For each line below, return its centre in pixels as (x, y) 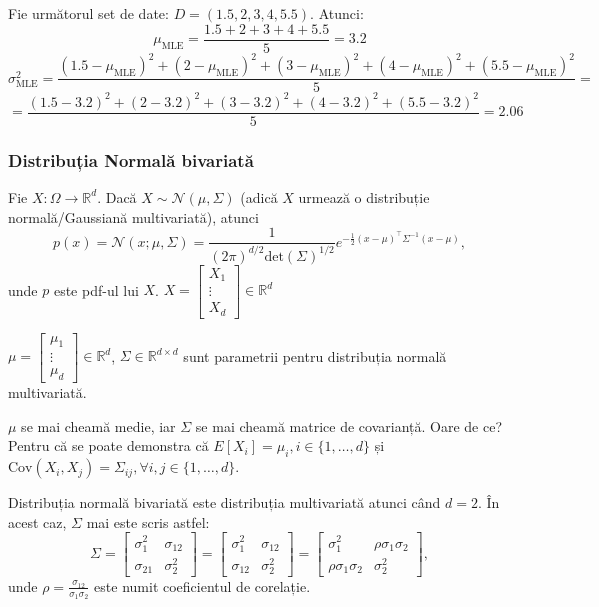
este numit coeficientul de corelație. (202, 585)
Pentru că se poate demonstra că (108, 445)
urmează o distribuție (364, 196)
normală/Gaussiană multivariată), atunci (133, 216)
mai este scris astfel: (148, 521)
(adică (259, 196)
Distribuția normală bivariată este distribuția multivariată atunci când (224, 502)
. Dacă (117, 196)
